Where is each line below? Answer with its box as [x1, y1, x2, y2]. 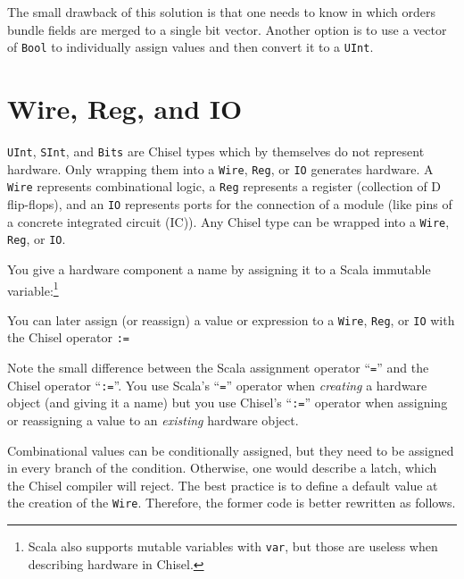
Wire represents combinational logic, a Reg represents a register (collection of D [7, 177, 442, 196]
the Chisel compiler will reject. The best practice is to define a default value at [7, 475, 438, 494]
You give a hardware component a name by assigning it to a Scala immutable [7, 259, 431, 278]
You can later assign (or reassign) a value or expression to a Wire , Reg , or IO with [7, 310, 455, 329]
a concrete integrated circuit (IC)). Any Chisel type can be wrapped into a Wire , [7, 212, 450, 231]
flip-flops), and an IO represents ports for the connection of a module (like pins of [7, 194, 452, 213]
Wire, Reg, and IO [7, 90, 243, 127]
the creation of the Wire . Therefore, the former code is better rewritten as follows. [7, 493, 456, 512]
